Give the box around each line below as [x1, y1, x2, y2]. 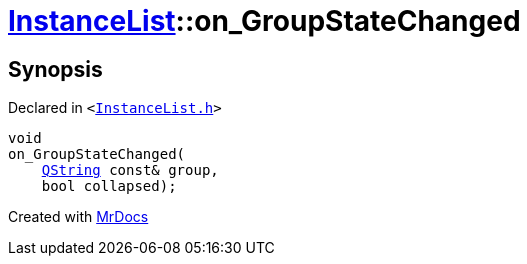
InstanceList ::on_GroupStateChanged [8, 4, 521, 38]
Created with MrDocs [8, 208, 149, 226]
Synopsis [8, 56, 103, 82]
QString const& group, [41, 162, 219, 179]
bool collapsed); [41, 178, 177, 195]
